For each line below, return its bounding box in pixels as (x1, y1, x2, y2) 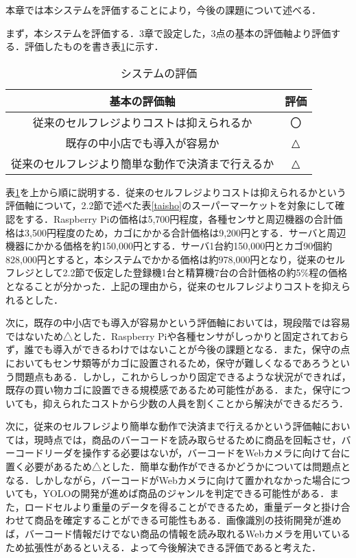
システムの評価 (120, 64, 198, 81)
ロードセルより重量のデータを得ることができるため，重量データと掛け (24, 499, 341, 513)
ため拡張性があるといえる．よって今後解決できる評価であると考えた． (5, 539, 322, 554)
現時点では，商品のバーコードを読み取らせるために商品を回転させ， (34, 432, 342, 446)
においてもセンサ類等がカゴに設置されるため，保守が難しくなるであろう (5, 355, 331, 369)
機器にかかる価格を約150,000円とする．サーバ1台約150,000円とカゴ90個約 (5, 239, 333, 253)
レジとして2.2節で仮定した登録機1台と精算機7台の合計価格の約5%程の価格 (14, 265, 348, 280)
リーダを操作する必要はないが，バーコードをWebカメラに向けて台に (43, 446, 351, 460)
